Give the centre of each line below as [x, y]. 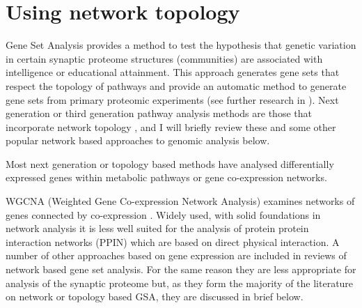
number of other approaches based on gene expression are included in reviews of [176, 255]
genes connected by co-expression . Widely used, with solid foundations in [163, 214]
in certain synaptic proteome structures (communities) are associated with [164, 58]
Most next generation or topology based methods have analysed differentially [170, 163]
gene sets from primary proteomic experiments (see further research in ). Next [172, 99]
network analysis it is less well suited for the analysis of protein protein [157, 228]
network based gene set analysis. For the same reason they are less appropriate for [181, 269]
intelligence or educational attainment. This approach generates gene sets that [173, 72]
